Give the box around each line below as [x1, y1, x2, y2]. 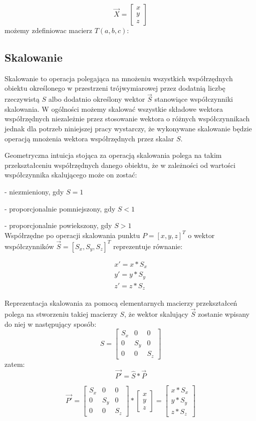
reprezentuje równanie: [113, 241, 183, 251]
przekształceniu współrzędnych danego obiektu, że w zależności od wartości [5, 159, 235, 170]
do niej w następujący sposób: [5, 318, 97, 329]
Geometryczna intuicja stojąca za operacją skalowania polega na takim [5, 150, 222, 160]
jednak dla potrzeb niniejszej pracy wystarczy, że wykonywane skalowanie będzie [5, 123, 252, 133]
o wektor [188, 230, 215, 240]
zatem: [5, 358, 25, 369]
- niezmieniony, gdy [5, 186, 64, 196]
